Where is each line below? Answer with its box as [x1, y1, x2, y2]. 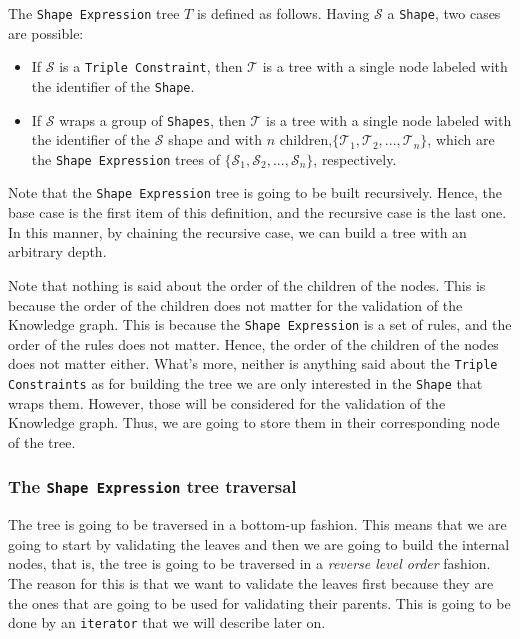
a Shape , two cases [387, 3, 501, 23]
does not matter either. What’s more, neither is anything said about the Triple [8, 353, 498, 374]
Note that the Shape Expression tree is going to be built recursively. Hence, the [8, 182, 502, 203]
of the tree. [8, 431, 76, 452]
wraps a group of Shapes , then [59, 109, 246, 130]
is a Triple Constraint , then [59, 56, 243, 77]
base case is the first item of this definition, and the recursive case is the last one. [8, 202, 507, 223]
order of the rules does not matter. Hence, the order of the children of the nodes [8, 333, 499, 354]
